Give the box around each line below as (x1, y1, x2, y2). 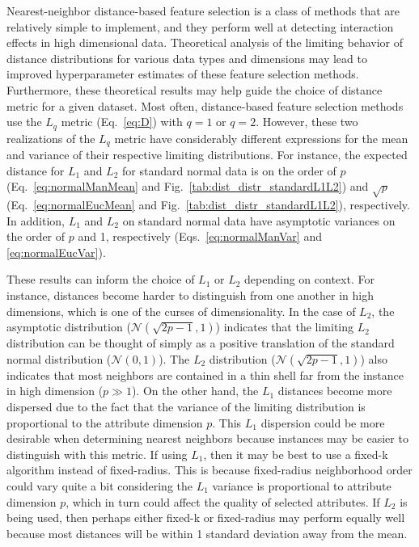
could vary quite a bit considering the (6, 477, 193, 494)
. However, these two (256, 113, 358, 130)
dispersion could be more (260, 414, 385, 431)
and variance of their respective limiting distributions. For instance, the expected (6, 146, 408, 163)
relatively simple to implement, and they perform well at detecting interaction (6, 18, 394, 35)
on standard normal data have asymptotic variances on (122, 212, 396, 229)
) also (360, 350, 387, 367)
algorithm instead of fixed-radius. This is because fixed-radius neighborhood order (6, 461, 413, 478)
